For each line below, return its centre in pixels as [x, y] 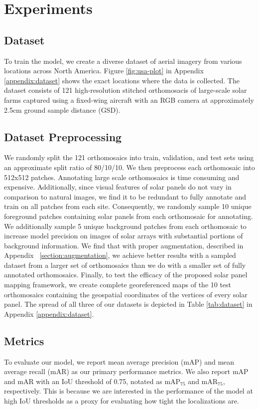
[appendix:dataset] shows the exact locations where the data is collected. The [122, 80]
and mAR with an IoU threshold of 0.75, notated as [83, 381]
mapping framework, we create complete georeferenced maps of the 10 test [118, 285]
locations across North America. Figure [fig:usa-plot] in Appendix [104, 71]
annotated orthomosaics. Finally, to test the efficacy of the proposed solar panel [126, 275]
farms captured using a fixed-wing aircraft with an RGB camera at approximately [129, 100]
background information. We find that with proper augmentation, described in [124, 245]
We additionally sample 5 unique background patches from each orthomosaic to [125, 226]
